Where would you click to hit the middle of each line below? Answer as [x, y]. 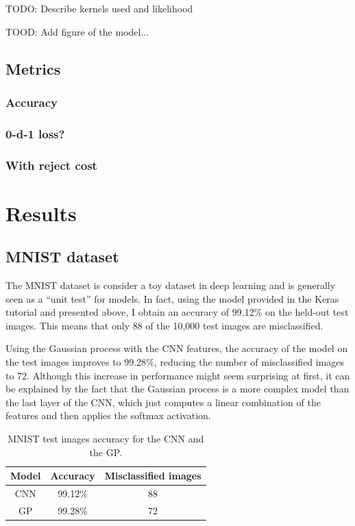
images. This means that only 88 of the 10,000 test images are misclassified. [164, 325]
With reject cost [51, 165]
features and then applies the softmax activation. [108, 415]
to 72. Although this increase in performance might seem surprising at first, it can [178, 375]
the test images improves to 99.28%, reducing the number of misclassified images [175, 362]
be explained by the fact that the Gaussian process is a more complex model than [177, 389]
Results [41, 213]
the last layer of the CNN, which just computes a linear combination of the [163, 402]
